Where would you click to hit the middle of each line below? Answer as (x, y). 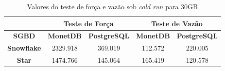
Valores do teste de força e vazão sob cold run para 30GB (112, 6)
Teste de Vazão (177, 23)
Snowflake (24, 48)
